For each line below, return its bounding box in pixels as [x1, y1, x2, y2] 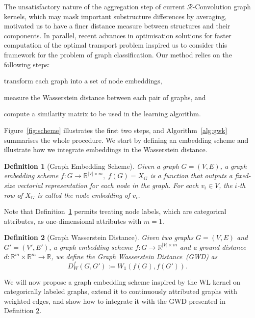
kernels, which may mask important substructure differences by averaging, [4, 11, 227, 21]
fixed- [234, 170, 251, 181]
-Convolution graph [192, 1, 251, 11]
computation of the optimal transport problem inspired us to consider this [4, 40, 227, 50]
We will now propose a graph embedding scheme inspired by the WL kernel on [4, 276, 241, 287]
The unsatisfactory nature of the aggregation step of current [4, 1, 185, 11]
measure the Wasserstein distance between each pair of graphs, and [4, 92, 206, 102]
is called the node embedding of [37, 189, 130, 200]
